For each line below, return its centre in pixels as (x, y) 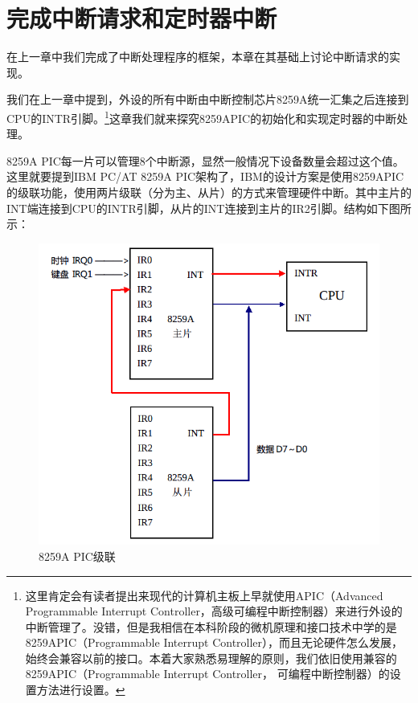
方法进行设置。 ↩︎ (81, 690)
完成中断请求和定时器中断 (142, 18)
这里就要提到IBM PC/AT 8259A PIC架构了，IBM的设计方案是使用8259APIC (205, 176)
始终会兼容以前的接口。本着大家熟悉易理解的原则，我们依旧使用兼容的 (211, 658)
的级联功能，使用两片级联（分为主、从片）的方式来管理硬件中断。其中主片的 (209, 192)
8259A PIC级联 (77, 556)
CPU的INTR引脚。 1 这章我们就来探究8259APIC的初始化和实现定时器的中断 (202, 116)
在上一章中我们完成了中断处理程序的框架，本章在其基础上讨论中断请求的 (198, 57)
